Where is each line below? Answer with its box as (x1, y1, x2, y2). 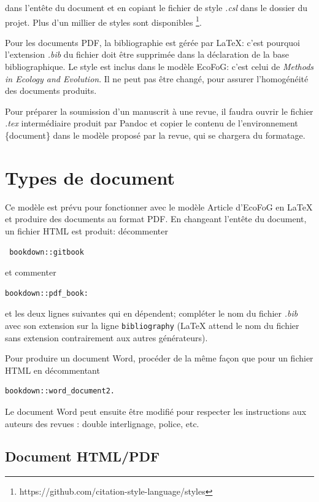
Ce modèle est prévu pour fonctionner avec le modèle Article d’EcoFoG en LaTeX (5, 200, 313, 213)
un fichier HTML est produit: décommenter (5, 224, 168, 237)
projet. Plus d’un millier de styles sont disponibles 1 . (5, 14, 202, 28)
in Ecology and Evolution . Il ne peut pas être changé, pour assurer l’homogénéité (5, 72, 309, 85)
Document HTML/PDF (5, 447, 160, 466)
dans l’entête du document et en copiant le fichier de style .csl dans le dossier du (5, 1, 307, 14)
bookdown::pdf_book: (5, 288, 89, 298)
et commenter (5, 266, 56, 279)
